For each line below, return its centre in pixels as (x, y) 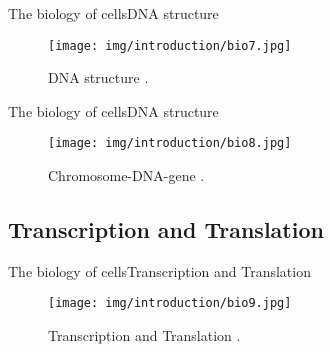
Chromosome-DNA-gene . (126, 175)
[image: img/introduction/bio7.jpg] (170, 45)
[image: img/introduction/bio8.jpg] (170, 143)
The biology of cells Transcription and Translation (159, 270)
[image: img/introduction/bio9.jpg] (170, 303)
